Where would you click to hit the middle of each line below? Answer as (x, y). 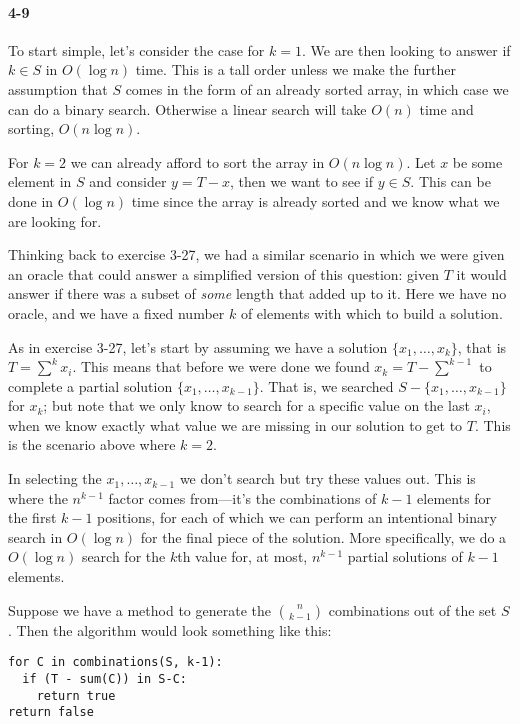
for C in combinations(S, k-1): (115, 662)
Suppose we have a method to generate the (139, 609)
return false (51, 712)
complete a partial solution (90, 385)
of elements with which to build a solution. (371, 312)
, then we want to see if (301, 181)
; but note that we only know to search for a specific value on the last (256, 405)
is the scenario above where (92, 444)
